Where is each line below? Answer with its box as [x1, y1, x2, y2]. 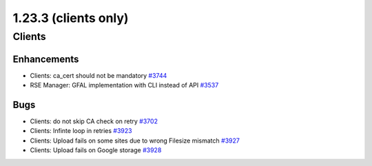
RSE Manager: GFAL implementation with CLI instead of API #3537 [30, 81, 219, 90]
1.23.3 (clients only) [12, 10, 129, 25]
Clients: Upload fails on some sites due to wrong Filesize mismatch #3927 [30, 136, 240, 145]
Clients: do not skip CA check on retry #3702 [30, 117, 158, 125]
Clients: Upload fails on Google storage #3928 [30, 146, 162, 154]
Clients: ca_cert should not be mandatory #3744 [30, 71, 167, 79]
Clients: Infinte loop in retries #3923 [30, 127, 132, 135]
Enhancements [12, 53, 79, 65]
